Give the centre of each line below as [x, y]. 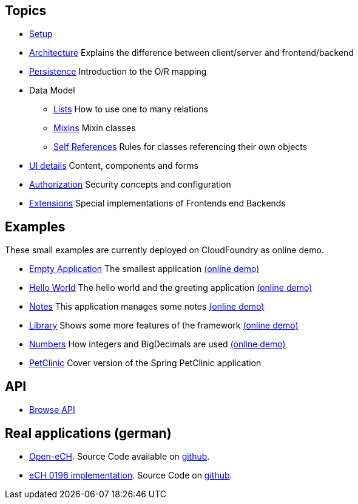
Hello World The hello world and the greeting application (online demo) [171, 288]
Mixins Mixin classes [95, 128]
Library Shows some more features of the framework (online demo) [164, 325]
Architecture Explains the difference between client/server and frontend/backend [191, 53]
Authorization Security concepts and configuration [130, 185]
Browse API [52, 410]
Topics [26, 11]
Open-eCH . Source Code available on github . [120, 456]
